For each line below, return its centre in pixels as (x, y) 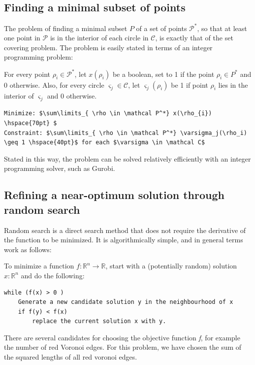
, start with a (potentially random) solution (171, 266)
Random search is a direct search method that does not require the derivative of (125, 230)
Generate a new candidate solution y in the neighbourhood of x (126, 302)
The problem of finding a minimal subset (66, 28)
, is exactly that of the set (194, 38)
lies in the (233, 84)
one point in (22, 38)
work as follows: (28, 249)
